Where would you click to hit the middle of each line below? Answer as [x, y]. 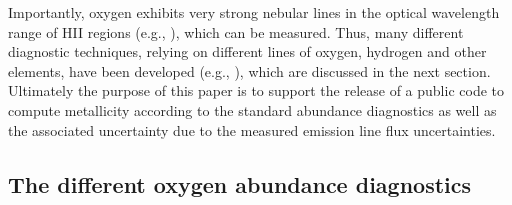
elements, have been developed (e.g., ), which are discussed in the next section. [249, 70]
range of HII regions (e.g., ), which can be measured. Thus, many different [236, 31]
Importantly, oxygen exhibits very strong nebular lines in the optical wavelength [254, 12]
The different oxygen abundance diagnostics [240, 183]
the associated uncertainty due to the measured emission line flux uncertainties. [252, 129]
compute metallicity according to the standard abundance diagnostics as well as [252, 109]
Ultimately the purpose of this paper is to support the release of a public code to [256, 90]
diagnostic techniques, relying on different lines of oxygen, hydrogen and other [247, 51]
